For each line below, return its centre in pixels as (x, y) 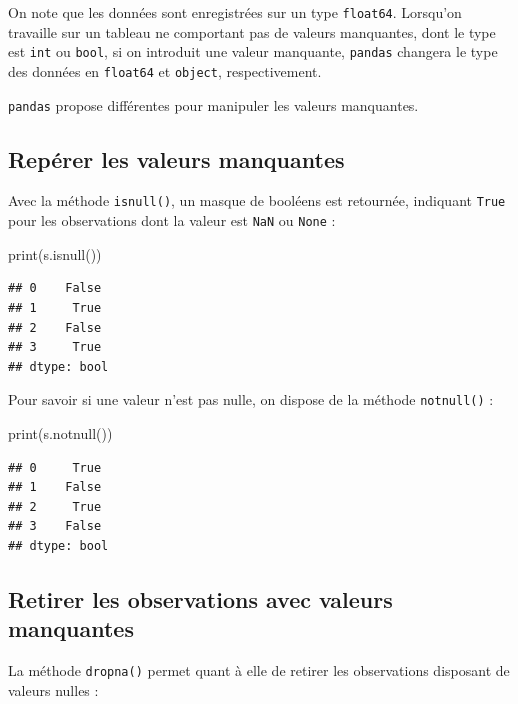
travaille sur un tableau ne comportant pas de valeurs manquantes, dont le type (252, 31)
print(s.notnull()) (60, 432)
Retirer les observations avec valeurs (200, 598)
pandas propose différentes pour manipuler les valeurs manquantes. (213, 104)
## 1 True (55, 307)
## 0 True (55, 467)
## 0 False (55, 288)
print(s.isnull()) (55, 253)
